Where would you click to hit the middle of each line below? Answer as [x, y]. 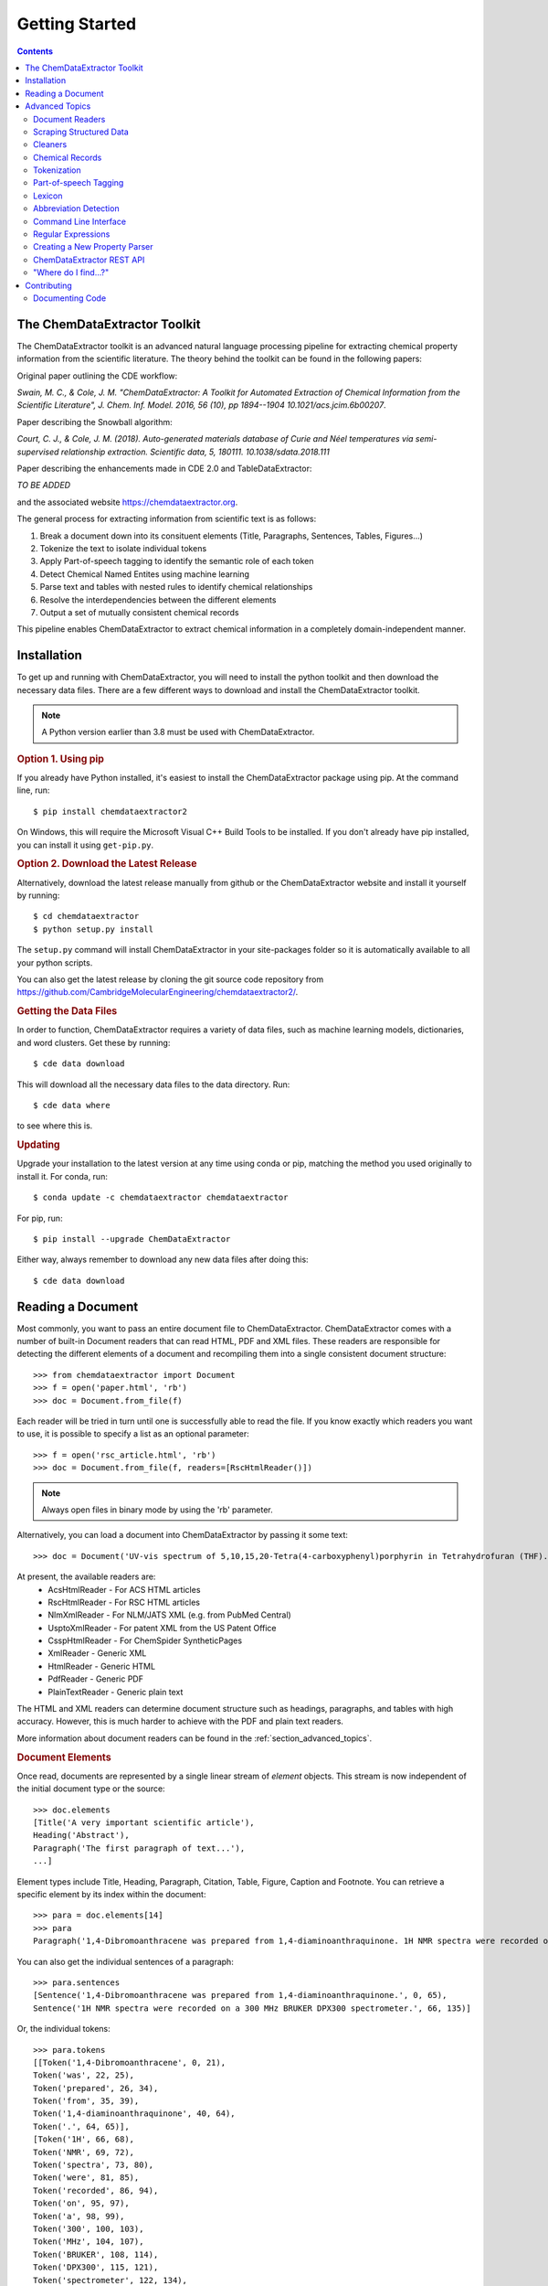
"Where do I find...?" [71, 272]
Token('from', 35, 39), [86, 2101]
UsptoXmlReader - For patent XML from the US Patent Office [163, 1628]
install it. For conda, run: [63, 1176]
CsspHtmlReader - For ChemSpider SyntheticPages [145, 1640]
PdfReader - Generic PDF [95, 1679]
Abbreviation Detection [76, 208]
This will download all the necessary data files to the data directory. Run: [153, 1084]
